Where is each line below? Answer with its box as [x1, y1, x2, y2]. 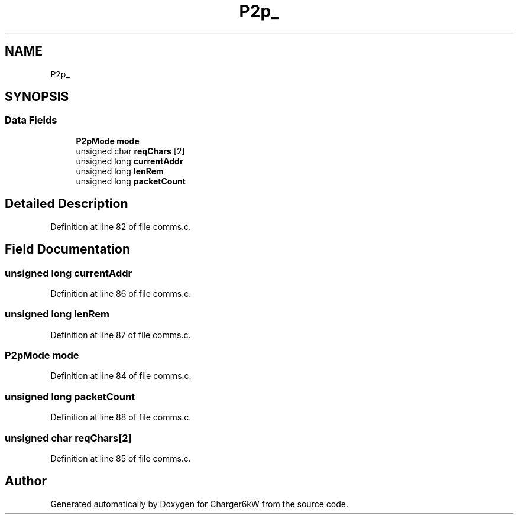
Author [5, 473, 47, 489]
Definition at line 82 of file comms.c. [50, 221, 192, 232]
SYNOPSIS [5, 89, 69, 105]
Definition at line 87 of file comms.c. [50, 329, 191, 340]
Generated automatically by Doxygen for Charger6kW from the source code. [50, 498, 348, 509]
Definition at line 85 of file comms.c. [50, 453, 191, 463]
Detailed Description [5, 196, 128, 212]
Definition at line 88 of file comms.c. [50, 412, 192, 423]
